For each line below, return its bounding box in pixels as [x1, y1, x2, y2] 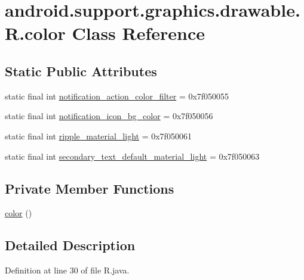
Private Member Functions [5, 179, 174, 197]
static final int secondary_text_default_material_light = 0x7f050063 [5, 150, 260, 162]
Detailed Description [5, 236, 136, 254]
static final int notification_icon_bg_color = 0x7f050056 [5, 110, 213, 122]
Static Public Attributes [5, 61, 157, 80]
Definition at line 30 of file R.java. [5, 264, 130, 276]
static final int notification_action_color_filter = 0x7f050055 [5, 89, 229, 102]
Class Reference [72, 21, 205, 45]
